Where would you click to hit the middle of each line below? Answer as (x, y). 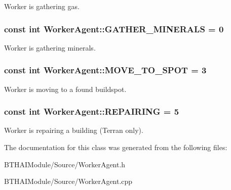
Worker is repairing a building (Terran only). (74, 130)
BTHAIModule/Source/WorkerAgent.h (65, 164)
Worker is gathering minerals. (50, 47)
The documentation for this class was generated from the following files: (116, 147)
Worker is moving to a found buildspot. (65, 89)
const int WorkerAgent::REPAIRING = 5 (92, 111)
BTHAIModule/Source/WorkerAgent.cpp (68, 181)
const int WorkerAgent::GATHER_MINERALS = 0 (114, 29)
